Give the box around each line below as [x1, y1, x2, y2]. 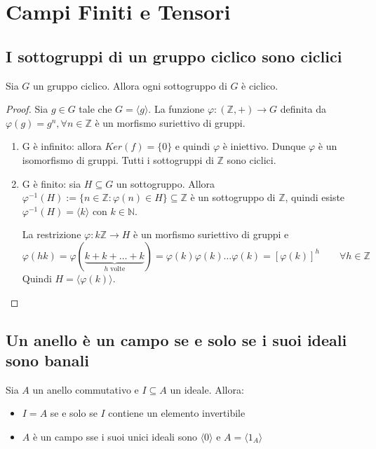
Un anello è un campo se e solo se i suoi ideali [6, 329, 347, 350]
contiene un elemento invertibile [108, 406, 246, 420]
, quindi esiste [285, 190, 345, 205]
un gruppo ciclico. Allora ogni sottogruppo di [33, 78, 227, 92]
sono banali [6, 349, 89, 371]
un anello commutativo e [32, 382, 139, 396]
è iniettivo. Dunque [222, 139, 306, 153]
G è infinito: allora [22, 139, 102, 153]
